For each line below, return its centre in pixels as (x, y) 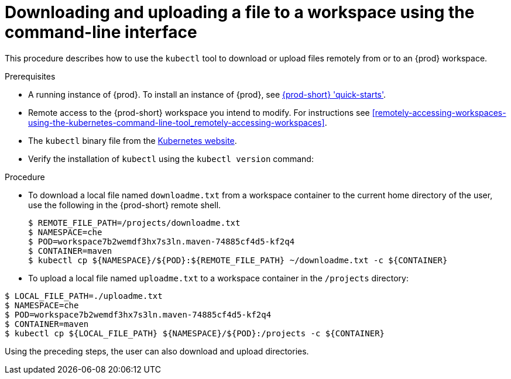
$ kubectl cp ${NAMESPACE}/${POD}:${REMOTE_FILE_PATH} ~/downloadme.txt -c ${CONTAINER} (238, 260)
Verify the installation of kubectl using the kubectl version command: (171, 159)
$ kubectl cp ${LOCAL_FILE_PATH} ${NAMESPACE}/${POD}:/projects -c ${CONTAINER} (195, 333)
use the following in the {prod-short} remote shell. (125, 205)
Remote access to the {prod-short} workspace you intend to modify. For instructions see (199, 112)
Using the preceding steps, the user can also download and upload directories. (157, 351)
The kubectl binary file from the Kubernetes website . (133, 140)
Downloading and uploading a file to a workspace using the (240, 12)
